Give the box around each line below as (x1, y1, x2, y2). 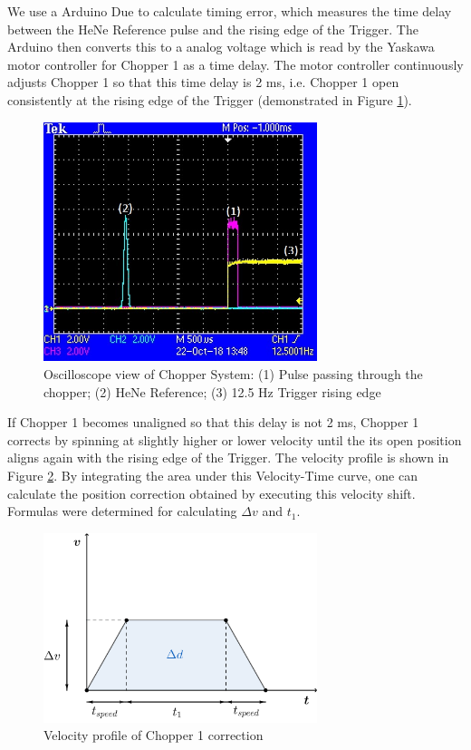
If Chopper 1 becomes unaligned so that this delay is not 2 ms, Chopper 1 (7, 413, 419, 432)
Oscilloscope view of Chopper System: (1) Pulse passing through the (43, 365, 423, 384)
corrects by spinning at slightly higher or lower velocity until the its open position (7, 430, 462, 449)
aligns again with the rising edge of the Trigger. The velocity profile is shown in (7, 448, 449, 467)
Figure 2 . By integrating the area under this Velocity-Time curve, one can (7, 466, 418, 484)
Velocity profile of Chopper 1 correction (43, 726, 264, 745)
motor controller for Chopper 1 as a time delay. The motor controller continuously (7, 54, 464, 73)
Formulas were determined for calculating (7, 502, 237, 521)
